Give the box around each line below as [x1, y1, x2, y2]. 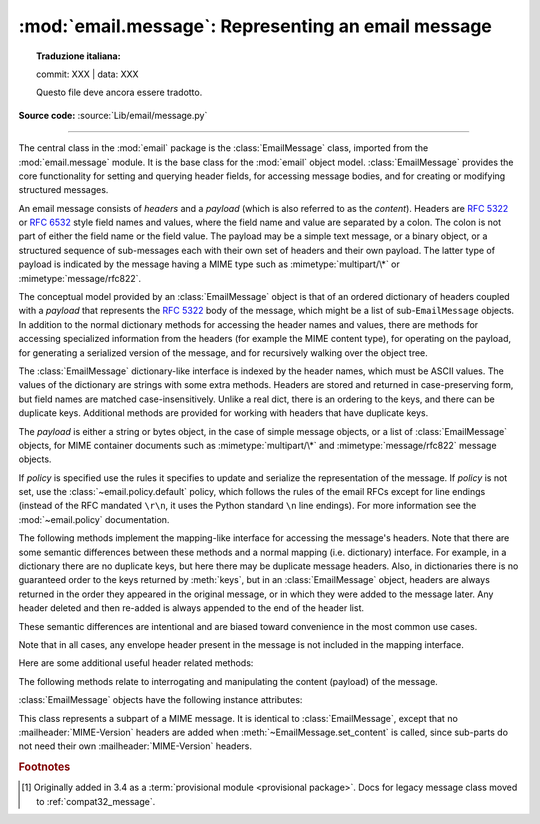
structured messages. [18, 184, 109, 196]
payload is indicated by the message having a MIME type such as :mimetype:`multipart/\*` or [18, 258, 400, 270]
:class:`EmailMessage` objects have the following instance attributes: [18, 694, 303, 706]
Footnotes [18, 760, 71, 774]
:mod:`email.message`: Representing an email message [18, 15, 492, 37]
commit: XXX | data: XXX [36, 68, 139, 80]
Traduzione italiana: [36, 50, 121, 62]
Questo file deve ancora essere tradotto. [36, 86, 203, 99]
